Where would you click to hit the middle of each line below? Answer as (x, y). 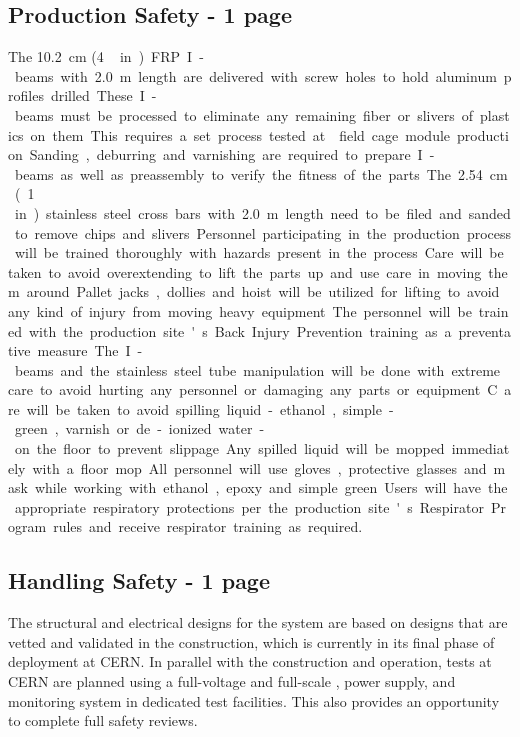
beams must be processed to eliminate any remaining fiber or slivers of (244, 114)
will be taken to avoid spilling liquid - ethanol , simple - (210, 408)
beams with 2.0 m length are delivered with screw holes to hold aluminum (255, 75)
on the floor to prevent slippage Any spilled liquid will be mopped (229, 448)
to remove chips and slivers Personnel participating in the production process (263, 232)
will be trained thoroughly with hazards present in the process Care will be (259, 252)
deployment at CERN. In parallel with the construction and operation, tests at (250, 661)
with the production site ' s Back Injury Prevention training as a (240, 330)
